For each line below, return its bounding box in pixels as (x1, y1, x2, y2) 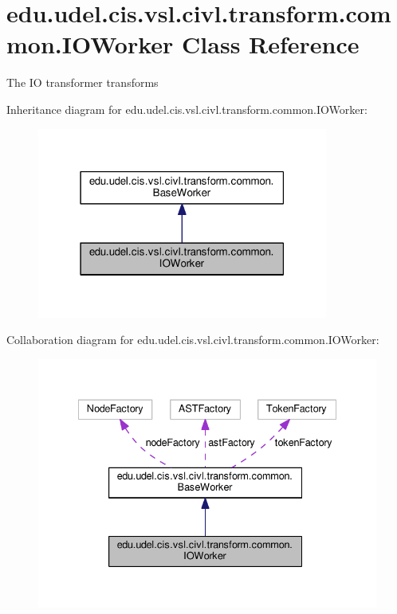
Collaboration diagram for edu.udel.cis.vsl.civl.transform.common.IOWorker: (6, 331, 379, 348)
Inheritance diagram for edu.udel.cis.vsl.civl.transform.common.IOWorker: (6, 100, 368, 117)
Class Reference (182, 28, 360, 61)
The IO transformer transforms (6, 74, 159, 91)
